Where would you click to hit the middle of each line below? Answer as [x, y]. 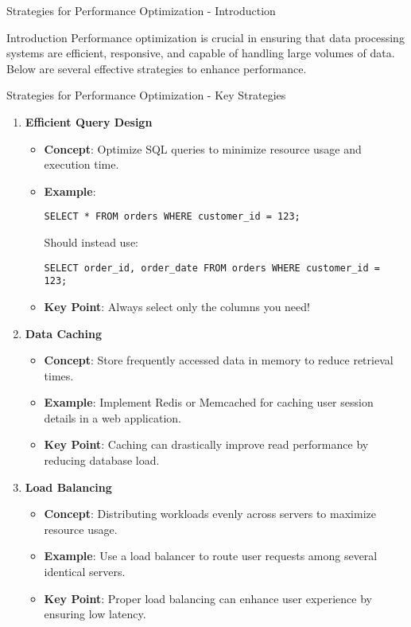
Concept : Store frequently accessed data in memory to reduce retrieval [219, 360]
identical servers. [85, 572]
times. [59, 375]
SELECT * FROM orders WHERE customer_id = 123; [172, 217]
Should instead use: [91, 242]
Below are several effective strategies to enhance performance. [157, 68]
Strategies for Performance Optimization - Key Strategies [146, 95]
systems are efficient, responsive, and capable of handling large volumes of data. [201, 53]
